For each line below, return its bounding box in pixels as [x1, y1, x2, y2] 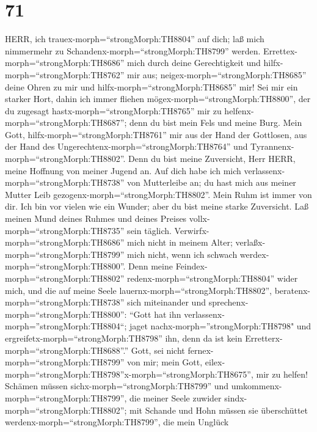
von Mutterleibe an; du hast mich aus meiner [127, 176, 296, 189]
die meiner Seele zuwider [129, 391, 222, 404]
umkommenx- [231, 379, 282, 392]
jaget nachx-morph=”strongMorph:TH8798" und [129, 320, 312, 332]
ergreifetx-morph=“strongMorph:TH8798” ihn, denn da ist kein [5, 331, 242, 344]
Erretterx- [245, 331, 283, 344]
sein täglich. [127, 224, 172, 236]
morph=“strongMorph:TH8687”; [5, 116, 127, 129]
